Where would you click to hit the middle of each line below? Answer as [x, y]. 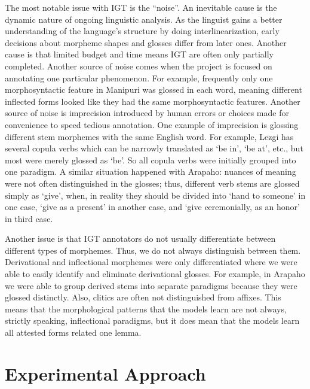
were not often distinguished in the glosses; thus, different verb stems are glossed [152, 183]
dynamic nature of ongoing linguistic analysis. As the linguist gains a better [144, 19]
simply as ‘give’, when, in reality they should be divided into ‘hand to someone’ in [155, 195]
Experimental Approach [105, 373]
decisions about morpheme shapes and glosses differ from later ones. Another [146, 42]
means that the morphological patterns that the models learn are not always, [146, 309]
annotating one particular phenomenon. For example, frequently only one [139, 78]
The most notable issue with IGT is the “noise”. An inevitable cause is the [141, 7]
